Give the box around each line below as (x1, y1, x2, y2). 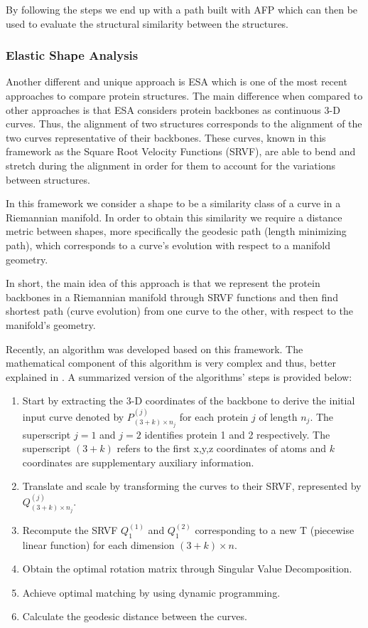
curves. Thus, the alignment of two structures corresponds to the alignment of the (6, 116, 362, 131)
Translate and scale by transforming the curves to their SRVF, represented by (22, 478, 362, 493)
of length (259, 409, 298, 424)
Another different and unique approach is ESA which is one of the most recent (6, 74, 347, 89)
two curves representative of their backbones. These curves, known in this (6, 130, 326, 145)
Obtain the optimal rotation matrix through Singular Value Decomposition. (22, 561, 352, 576)
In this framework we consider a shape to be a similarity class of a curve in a (6, 196, 341, 211)
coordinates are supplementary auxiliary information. (22, 454, 254, 469)
